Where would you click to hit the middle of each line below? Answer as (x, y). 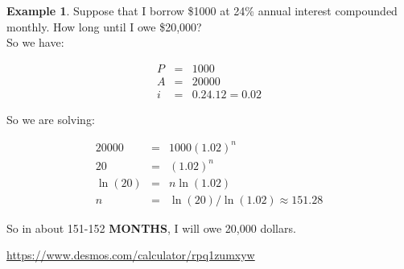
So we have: (35, 42)
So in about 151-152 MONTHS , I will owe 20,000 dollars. (151, 228)
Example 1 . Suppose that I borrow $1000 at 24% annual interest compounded (202, 10)
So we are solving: (51, 119)
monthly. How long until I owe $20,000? (104, 26)
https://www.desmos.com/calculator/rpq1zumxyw (131, 255)
